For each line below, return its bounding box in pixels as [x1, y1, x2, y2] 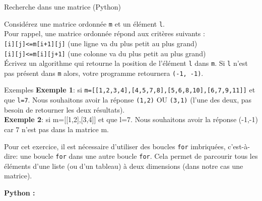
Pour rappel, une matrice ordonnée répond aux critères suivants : [4, 28, 205, 39]
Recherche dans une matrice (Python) [4, 2, 121, 12]
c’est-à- [228, 141, 250, 151]
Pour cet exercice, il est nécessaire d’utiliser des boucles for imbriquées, [4, 141, 226, 151]
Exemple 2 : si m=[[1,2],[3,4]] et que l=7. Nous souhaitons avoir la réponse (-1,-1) [4, 114, 258, 125]
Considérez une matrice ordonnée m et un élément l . [4, 18, 165, 29]
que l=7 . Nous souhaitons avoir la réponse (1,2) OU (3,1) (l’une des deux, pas [4, 94, 252, 105]
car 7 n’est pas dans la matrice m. [4, 124, 109, 134]
